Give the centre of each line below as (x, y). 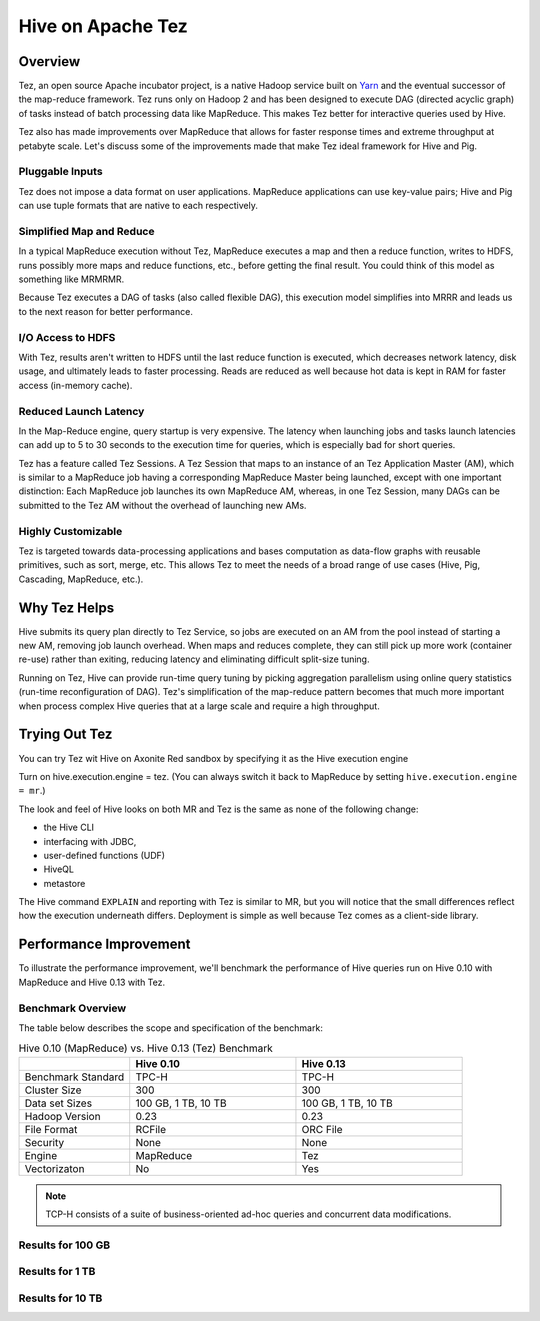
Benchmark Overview (72, 1008)
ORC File (322, 1129)
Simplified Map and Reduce (86, 231)
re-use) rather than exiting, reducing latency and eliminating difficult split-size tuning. (194, 659)
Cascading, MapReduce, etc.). (81, 579)
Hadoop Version (62, 1116)
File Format (51, 1129)
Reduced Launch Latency (81, 411)
